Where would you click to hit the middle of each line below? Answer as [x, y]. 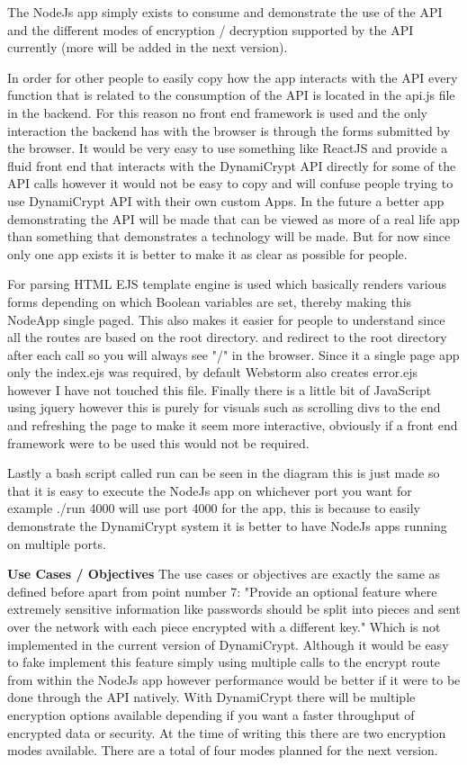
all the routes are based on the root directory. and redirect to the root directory [227, 337]
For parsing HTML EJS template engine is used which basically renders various [227, 284]
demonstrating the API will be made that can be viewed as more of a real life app [233, 218]
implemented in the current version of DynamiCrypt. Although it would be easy [228, 644]
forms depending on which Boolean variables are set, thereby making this [210, 301]
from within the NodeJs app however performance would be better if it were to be [234, 679]
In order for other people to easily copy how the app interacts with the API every [233, 77]
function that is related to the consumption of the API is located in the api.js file [231, 95]
